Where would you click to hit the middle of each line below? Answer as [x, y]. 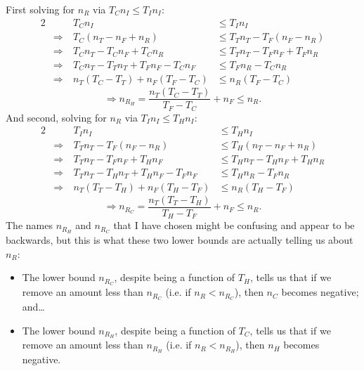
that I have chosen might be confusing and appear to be [234, 225]
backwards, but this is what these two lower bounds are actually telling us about [180, 240]
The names [29, 225]
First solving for [40, 9]
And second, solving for [56, 117]
